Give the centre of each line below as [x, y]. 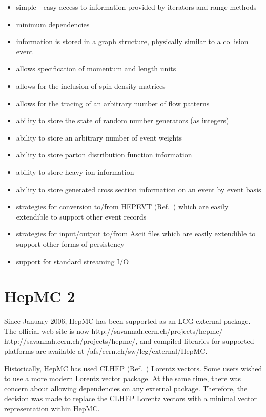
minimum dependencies [53, 24]
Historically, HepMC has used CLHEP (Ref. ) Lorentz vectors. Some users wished [133, 368]
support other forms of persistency [70, 243]
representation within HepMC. [52, 408]
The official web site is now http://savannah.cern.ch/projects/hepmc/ [114, 331]
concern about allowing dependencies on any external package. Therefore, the [126, 388]
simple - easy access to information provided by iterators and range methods [136, 7]
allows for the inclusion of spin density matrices [91, 85]
